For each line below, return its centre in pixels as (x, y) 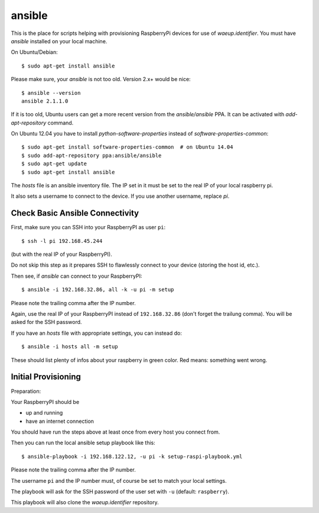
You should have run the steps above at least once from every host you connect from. (115, 432)
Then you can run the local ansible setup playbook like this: (83, 443)
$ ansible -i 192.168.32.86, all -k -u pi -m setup (98, 290)
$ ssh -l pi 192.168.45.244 (62, 241)
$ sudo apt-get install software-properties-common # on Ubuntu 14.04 (127, 147)
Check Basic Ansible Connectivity (75, 213)
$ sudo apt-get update (54, 164)
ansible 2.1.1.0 (45, 101)
